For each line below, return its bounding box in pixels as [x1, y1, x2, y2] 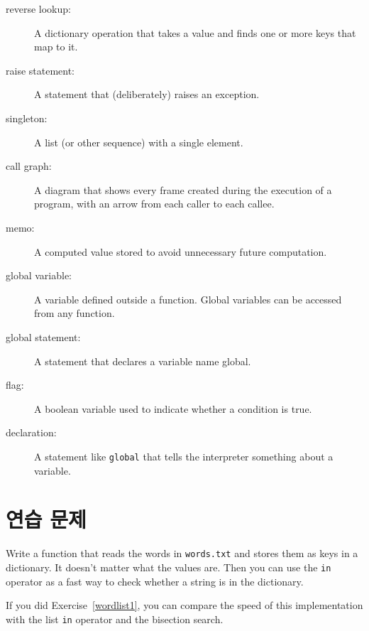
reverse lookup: [6, 1, 71, 16]
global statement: [6, 329, 81, 344]
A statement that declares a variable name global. [34, 353, 251, 368]
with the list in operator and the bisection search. [6, 611, 224, 626]
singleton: [6, 110, 48, 125]
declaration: [6, 425, 57, 440]
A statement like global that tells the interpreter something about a [34, 448, 334, 463]
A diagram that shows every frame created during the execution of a [34, 182, 332, 197]
